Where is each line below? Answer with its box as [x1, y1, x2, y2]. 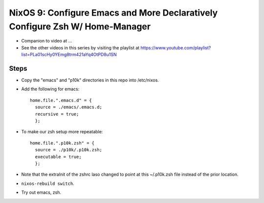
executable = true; [35, 154, 82, 160]
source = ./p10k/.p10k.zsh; [35, 147, 103, 153]
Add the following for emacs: [21, 86, 80, 92]
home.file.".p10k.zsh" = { [30, 140, 95, 146]
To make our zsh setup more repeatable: [21, 129, 103, 135]
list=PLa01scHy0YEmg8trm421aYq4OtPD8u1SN [21, 52, 117, 58]
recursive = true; [35, 111, 79, 117]
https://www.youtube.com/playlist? [140, 44, 211, 51]
